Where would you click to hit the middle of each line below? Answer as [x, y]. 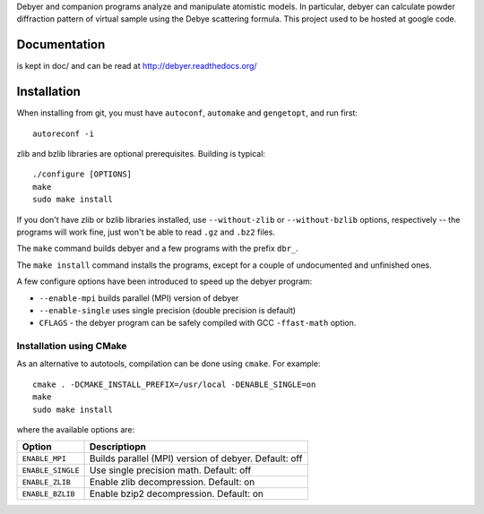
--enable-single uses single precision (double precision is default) [167, 310]
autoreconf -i [63, 133]
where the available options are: [76, 429]
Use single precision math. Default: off [170, 470]
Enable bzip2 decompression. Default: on [177, 494]
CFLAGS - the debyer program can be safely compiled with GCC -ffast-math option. [198, 323]
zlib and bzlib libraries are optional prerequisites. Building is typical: [141, 153]
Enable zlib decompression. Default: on [172, 482]
